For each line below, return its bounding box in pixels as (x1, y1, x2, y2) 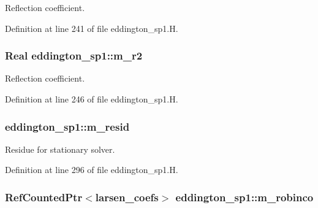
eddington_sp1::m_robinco (175, 189, 314, 204)
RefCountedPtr (5, 189, 83, 204)
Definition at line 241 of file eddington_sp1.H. (5, 21, 178, 34)
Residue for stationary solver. (5, 142, 115, 155)
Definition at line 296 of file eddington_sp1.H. (5, 163, 178, 176)
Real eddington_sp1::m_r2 (5, 48, 143, 63)
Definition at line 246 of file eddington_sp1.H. (5, 93, 178, 105)
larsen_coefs (95, 189, 159, 204)
